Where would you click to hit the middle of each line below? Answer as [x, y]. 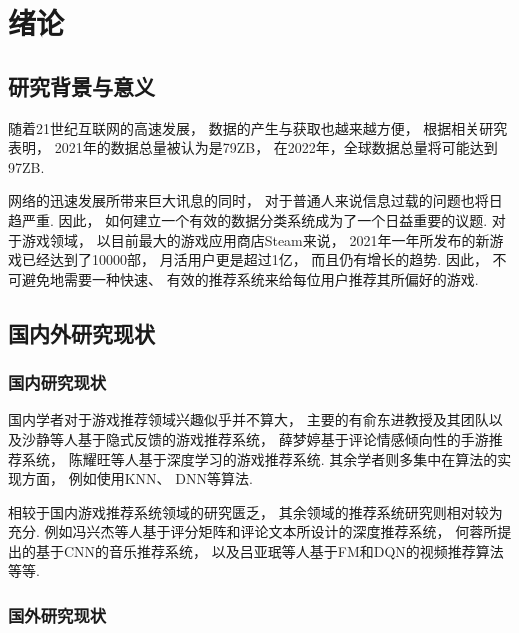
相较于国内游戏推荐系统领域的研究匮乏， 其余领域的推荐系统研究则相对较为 [255, 511]
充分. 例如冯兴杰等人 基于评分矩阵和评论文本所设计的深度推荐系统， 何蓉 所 [253, 531]
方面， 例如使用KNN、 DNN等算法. [137, 478]
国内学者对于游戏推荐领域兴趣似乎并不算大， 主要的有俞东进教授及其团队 [248, 419]
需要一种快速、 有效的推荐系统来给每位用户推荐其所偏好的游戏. [271, 278]
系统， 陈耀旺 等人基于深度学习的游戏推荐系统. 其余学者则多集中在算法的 [259, 458]
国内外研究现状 [81, 332]
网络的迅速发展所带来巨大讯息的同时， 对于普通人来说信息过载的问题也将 [248, 200]
